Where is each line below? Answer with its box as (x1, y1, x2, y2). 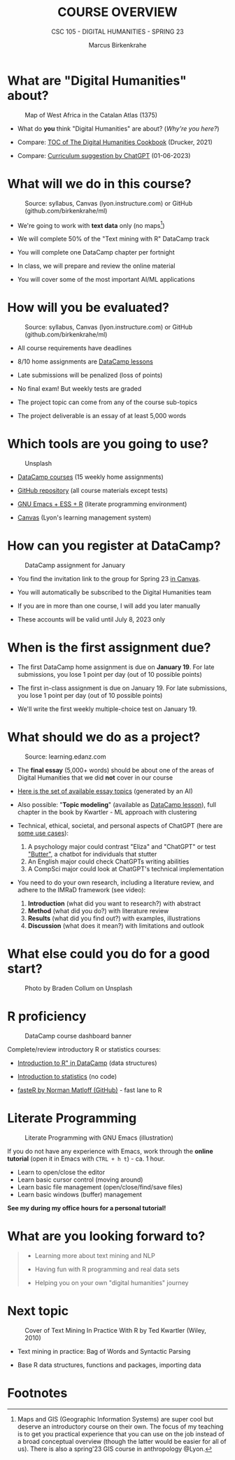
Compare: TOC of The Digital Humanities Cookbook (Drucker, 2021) (17, 138, 213, 146)
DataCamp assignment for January (24, 561, 126, 570)
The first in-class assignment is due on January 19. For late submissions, (17, 684, 227, 692)
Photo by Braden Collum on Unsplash (24, 984, 133, 992)
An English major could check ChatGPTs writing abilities (27, 857, 190, 866)
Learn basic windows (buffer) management (17, 1190, 142, 1198)
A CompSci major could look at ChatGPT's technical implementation (27, 864, 225, 873)
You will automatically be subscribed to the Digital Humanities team (17, 588, 212, 596)
